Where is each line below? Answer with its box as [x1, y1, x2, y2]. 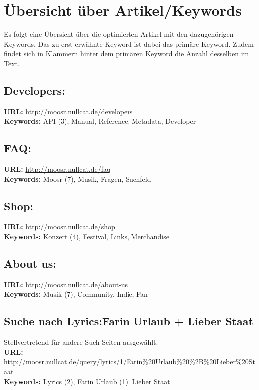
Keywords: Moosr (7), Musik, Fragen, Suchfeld [4, 173, 151, 184]
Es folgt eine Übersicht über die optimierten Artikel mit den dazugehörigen [4, 29, 234, 39]
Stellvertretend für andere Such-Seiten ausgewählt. [4, 337, 158, 347]
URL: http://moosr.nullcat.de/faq [4, 164, 111, 174]
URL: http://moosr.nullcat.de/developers [4, 106, 133, 116]
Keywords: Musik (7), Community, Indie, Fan [4, 289, 148, 299]
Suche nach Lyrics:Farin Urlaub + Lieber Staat [4, 313, 253, 329]
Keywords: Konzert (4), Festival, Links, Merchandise [4, 231, 169, 242]
